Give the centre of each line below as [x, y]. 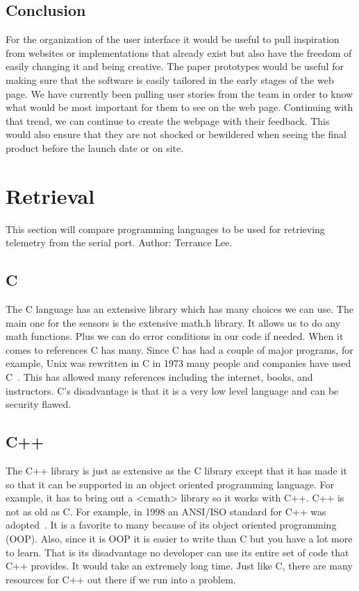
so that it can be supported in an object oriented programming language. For [170, 484]
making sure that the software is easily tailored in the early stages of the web [170, 79]
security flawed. [39, 404]
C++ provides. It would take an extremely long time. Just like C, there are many [179, 566]
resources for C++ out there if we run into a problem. [121, 579]
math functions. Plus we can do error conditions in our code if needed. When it [175, 336]
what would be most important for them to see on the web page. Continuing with [179, 107]
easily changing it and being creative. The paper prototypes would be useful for [175, 66]
